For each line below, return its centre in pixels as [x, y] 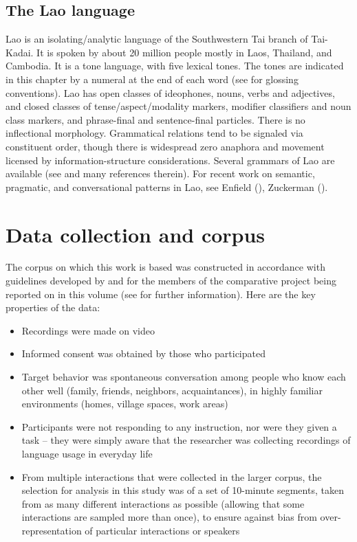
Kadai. [20, 52]
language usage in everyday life [87, 453]
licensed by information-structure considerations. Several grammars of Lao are [170, 160]
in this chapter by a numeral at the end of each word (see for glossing [152, 79]
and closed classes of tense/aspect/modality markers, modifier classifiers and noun [178, 106]
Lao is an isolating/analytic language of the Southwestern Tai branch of [157, 39]
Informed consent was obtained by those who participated [143, 353]
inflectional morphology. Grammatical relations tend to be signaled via [154, 133]
